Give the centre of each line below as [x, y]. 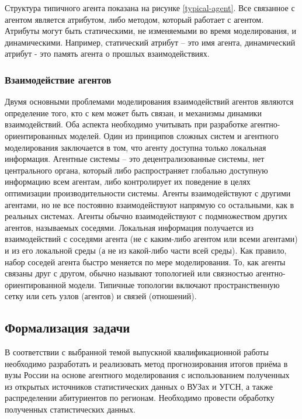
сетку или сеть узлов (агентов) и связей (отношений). [101, 296]
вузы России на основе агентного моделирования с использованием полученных [147, 375]
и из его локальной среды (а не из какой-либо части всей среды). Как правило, [146, 250]
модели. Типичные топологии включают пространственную [174, 284]
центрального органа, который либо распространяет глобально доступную [136, 170]
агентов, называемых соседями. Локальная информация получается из [129, 227]
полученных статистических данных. [70, 409]
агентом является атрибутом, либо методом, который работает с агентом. [134, 19]
